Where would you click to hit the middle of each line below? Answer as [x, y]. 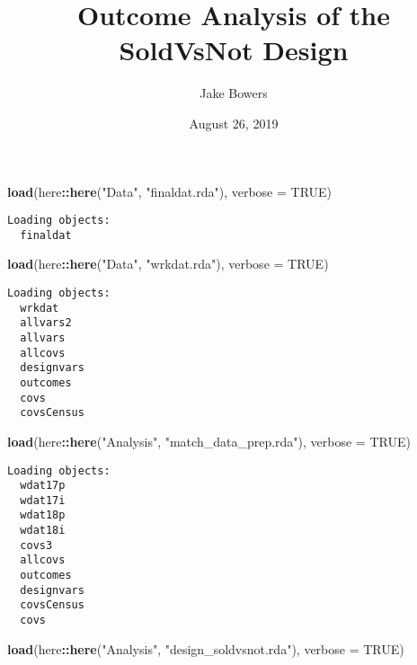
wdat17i [43, 500]
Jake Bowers [234, 93]
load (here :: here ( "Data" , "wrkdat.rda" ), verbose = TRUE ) [168, 264]
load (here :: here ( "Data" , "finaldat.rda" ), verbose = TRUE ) [170, 191]
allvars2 [46, 323]
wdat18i [43, 531]
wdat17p [43, 486]
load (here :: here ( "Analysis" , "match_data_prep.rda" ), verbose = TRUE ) [209, 441]
